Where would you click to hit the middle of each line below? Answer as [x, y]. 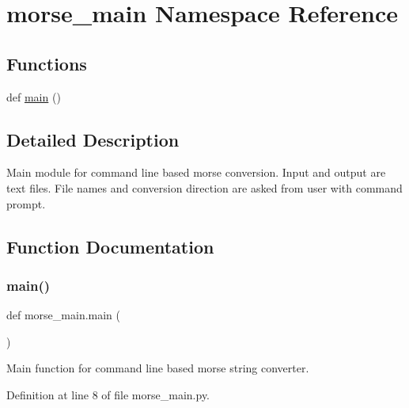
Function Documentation [110, 246]
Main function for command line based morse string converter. [158, 368]
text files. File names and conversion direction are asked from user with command [204, 187]
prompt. [26, 203]
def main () [34, 96]
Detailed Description [93, 139]
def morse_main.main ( [64, 315]
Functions [47, 63]
